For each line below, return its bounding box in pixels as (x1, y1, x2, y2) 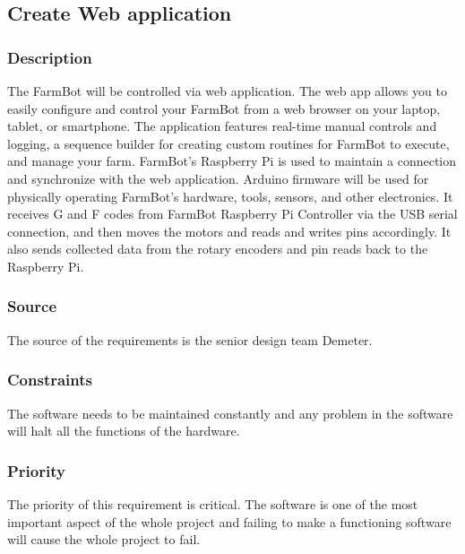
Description (7, 46, 92, 68)
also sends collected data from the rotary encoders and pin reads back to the (7, 239, 428, 258)
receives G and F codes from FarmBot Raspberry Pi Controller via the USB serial (7, 204, 458, 223)
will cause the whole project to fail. (7, 530, 201, 549)
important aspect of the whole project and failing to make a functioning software (7, 512, 452, 531)
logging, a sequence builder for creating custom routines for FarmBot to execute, (7, 134, 450, 152)
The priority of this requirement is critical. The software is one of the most (7, 494, 418, 513)
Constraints (7, 368, 92, 391)
